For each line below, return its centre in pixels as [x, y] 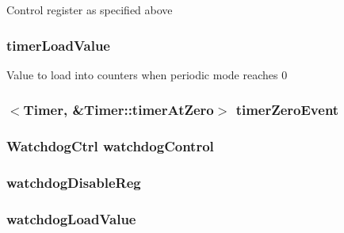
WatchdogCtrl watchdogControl [110, 146]
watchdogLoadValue [71, 218]
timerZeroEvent [287, 110]
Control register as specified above [90, 10]
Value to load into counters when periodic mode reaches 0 [147, 74]
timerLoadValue [58, 45]
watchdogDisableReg [74, 183]
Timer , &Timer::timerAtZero [118, 110]
